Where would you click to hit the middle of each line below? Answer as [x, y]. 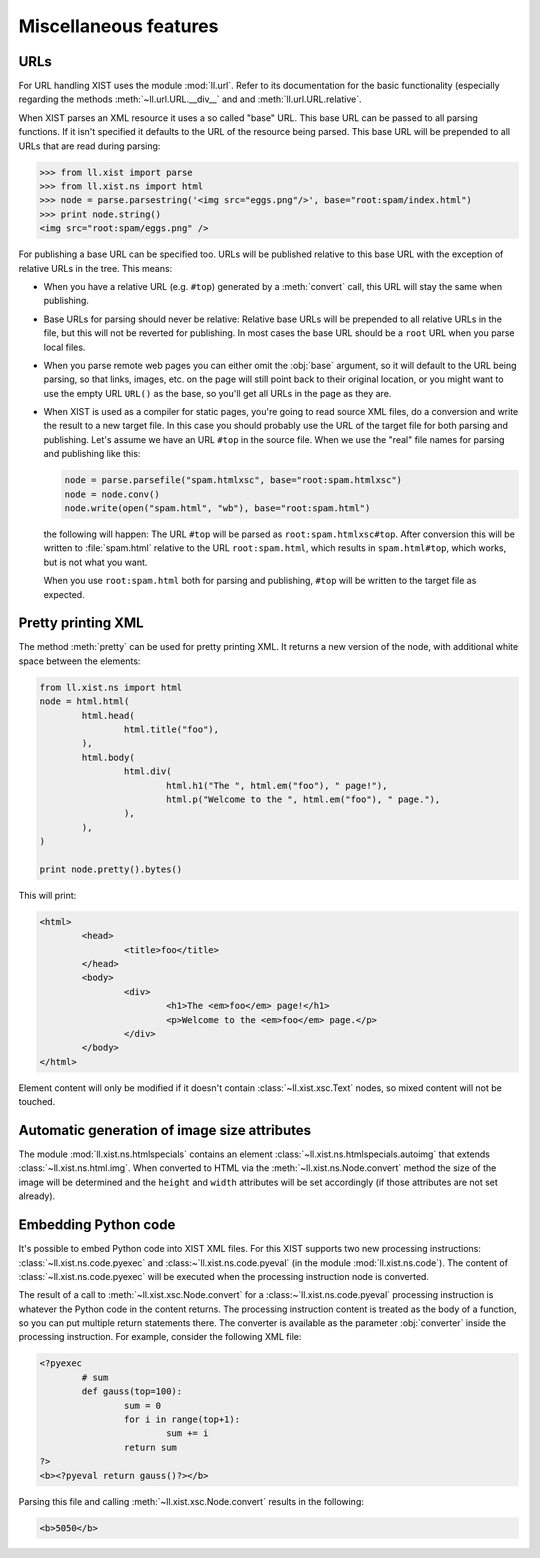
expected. [64, 594]
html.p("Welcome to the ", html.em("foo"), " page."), [303, 799]
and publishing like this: [92, 454]
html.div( [147, 771]
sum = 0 [142, 1405]
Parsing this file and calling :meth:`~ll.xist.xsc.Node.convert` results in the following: [191, 1501]
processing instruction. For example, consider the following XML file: [160, 1337]
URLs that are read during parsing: [89, 146]
